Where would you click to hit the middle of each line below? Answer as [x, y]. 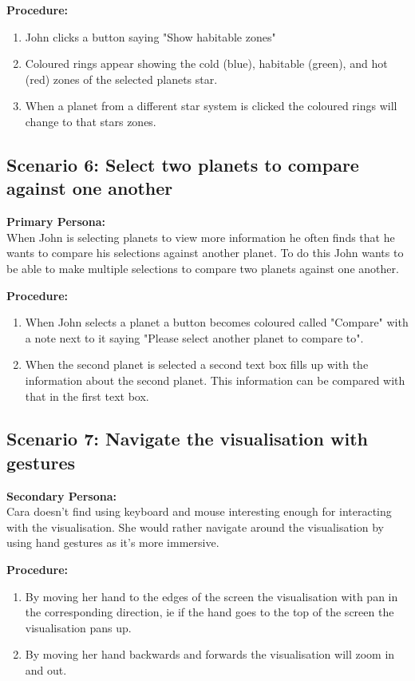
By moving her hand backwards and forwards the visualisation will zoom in [210, 654]
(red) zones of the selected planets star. [121, 79]
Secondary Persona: [61, 495]
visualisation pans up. [78, 627]
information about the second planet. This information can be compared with [215, 380]
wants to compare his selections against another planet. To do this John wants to [205, 253]
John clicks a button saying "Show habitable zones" [150, 36]
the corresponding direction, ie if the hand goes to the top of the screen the [209, 612]
